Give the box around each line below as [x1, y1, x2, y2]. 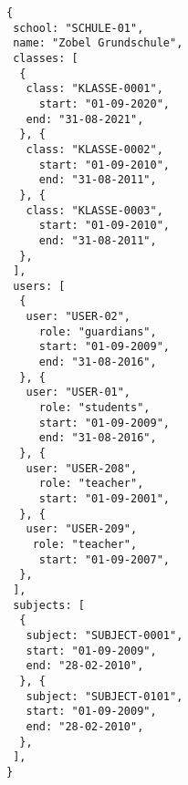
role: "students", [38, 401, 151, 415]
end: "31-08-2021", [26, 112, 144, 126]
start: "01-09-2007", [38, 553, 170, 566]
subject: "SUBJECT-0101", [26, 689, 183, 703]
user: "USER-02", [26, 310, 131, 324]
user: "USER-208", [26, 461, 138, 475]
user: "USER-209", [26, 522, 138, 536]
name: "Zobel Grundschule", [13, 36, 183, 50]
